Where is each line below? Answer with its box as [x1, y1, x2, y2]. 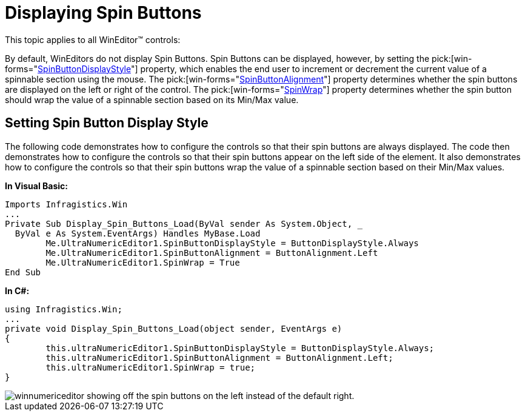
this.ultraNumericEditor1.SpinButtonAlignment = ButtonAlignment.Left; [45, 352, 393, 363]
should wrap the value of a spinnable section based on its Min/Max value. [5, 94, 299, 105]
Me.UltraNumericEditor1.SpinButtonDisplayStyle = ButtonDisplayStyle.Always [45, 238, 419, 248]
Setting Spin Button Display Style [5, 115, 209, 131]
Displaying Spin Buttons [5, 2, 202, 23]
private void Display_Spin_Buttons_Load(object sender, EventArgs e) [5, 323, 343, 334]
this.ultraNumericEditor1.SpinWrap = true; [45, 362, 256, 372]
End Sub [5, 267, 41, 277]
